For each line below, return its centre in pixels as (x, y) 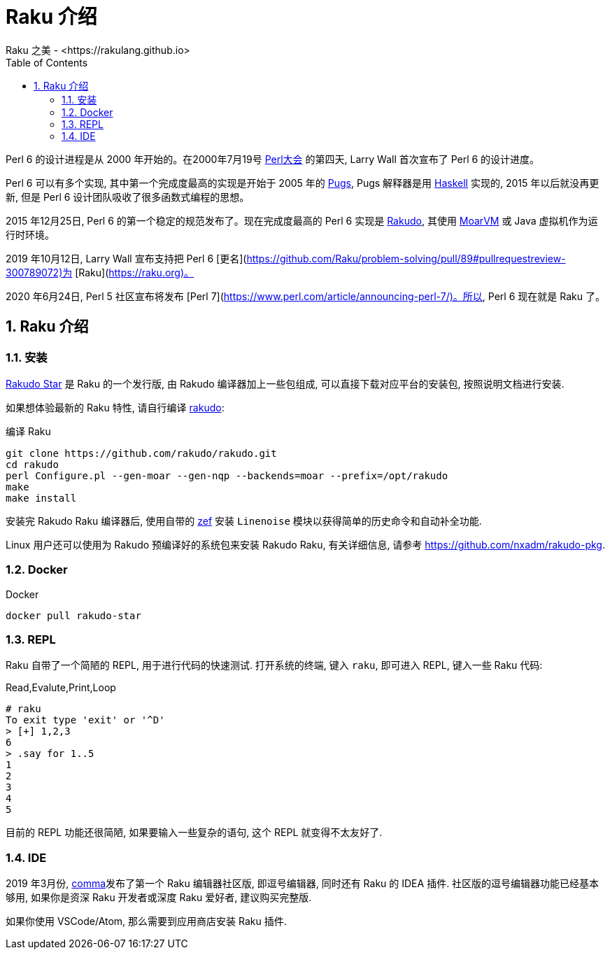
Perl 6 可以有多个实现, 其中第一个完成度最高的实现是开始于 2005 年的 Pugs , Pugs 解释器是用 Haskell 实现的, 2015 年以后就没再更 (303, 183)
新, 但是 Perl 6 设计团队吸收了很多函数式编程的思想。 (128, 197)
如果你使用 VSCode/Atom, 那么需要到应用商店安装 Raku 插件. (146, 921)
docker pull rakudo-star (73, 615)
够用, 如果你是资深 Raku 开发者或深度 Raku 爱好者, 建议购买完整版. (159, 898)
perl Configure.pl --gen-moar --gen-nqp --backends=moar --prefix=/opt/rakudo (227, 475)
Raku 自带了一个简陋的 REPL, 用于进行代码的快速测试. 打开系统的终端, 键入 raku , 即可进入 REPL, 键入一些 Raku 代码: (274, 665)
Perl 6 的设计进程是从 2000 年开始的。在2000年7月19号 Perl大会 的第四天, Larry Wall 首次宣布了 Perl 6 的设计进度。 (273, 159)
